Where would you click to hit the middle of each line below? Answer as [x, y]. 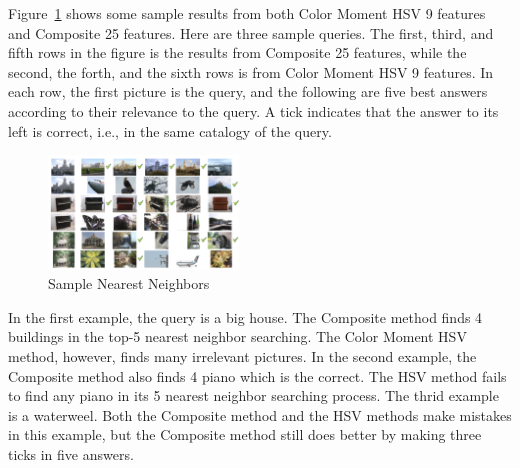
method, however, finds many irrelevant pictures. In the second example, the [242, 356]
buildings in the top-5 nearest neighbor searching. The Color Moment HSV [237, 336]
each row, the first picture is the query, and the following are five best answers [248, 91]
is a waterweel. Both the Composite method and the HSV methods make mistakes [260, 414]
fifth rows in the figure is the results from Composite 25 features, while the [237, 52]
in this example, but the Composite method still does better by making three [245, 434]
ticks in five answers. [71, 453]
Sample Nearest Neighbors [129, 283]
